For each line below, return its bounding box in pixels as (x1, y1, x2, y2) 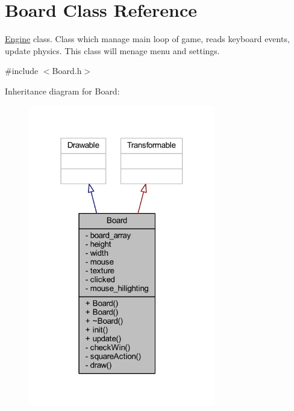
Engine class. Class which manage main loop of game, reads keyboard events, (5, 32, 290, 45)
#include (5, 64, 39, 77)
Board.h (52, 64, 82, 77)
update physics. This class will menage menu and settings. (5, 44, 220, 57)
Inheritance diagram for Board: (5, 84, 120, 97)
